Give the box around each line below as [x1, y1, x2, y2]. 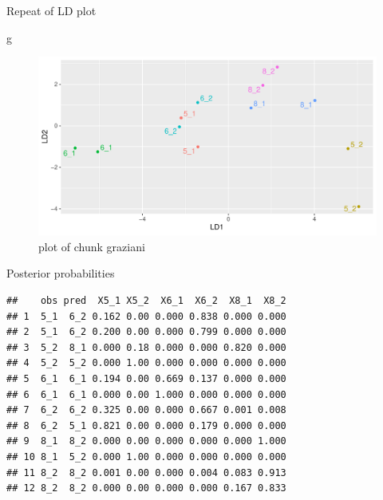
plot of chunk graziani [38, 238, 145, 254]
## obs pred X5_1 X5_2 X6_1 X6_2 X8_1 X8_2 [6, 294, 286, 306]
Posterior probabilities [6, 265, 115, 281]
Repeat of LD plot [6, 2, 97, 18]
